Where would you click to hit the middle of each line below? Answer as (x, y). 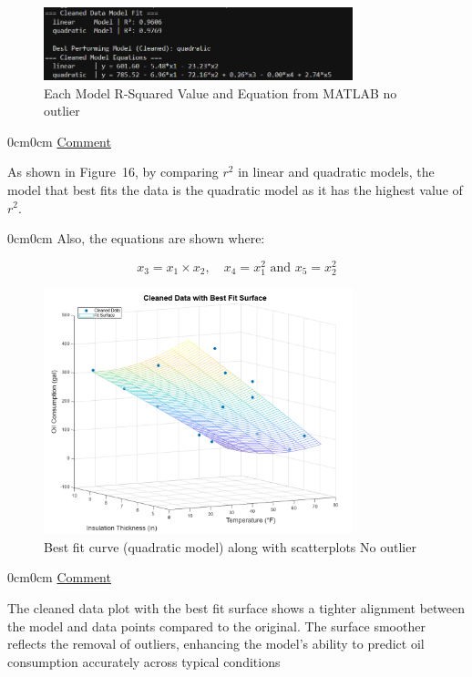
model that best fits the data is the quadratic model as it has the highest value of (235, 189)
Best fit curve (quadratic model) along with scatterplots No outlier (230, 546)
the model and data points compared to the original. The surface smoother (216, 626)
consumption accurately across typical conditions (144, 661)
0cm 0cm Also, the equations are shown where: (136, 238)
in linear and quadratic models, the (336, 172)
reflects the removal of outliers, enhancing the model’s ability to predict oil (216, 644)
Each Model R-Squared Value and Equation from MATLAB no (221, 92)
